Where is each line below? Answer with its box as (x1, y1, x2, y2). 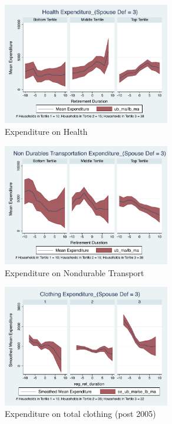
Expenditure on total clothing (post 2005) (5, 407, 156, 420)
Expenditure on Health (5, 125, 88, 138)
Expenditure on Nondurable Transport (5, 266, 144, 279)
